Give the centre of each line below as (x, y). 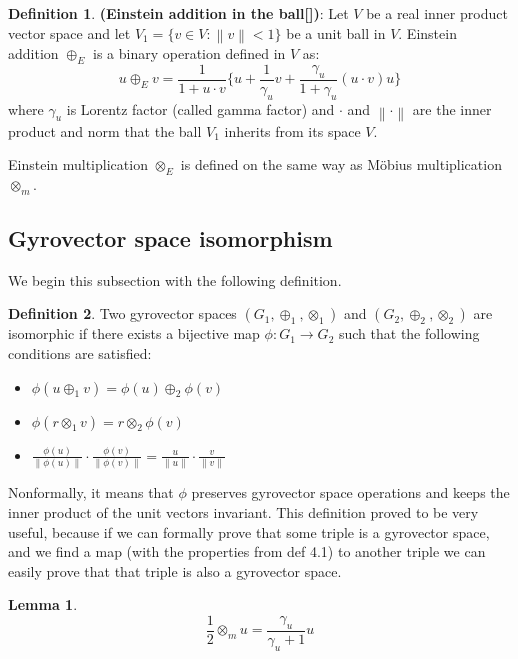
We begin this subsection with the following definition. (175, 279)
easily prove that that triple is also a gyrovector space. (175, 570)
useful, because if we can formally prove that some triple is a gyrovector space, (249, 531)
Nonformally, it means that (91, 492)
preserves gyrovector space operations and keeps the (350, 492)
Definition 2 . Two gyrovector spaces (122, 313)
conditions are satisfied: (80, 353)
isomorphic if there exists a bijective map (134, 333)
